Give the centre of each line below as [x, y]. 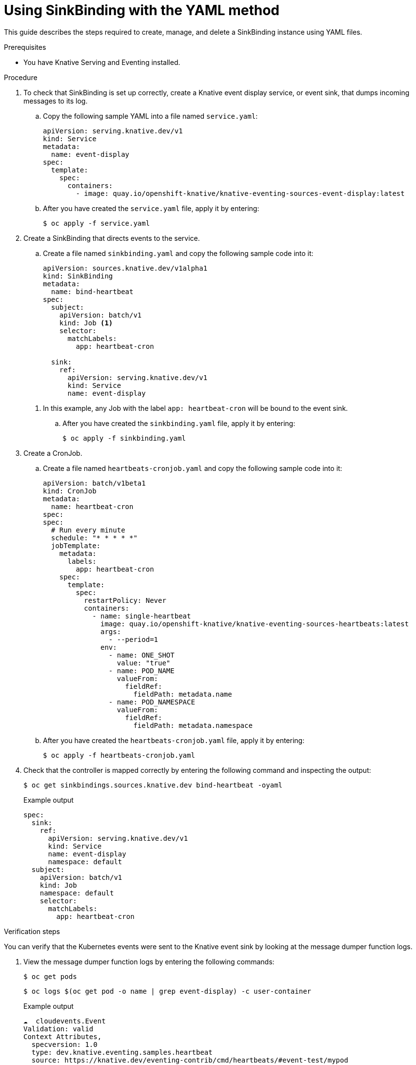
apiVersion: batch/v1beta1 [94, 483]
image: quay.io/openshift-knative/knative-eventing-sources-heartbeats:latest [255, 624]
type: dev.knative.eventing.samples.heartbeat [122, 1052]
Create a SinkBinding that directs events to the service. [112, 238]
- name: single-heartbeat [142, 616]
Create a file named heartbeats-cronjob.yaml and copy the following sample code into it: [193, 468]
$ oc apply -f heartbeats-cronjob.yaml [119, 755]
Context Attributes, [63, 1036]
